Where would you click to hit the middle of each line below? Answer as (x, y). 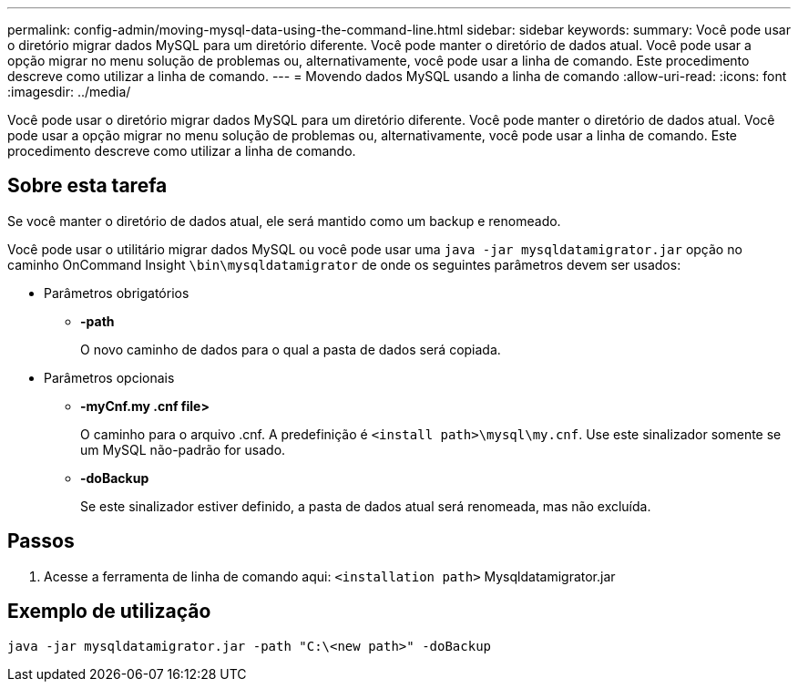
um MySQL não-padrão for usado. (183, 449)
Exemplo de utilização (109, 612)
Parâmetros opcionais (109, 377)
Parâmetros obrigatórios (117, 293)
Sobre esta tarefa (87, 186)
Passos (41, 541)
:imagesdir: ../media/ (69, 92)
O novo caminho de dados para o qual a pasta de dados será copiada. (291, 349)
